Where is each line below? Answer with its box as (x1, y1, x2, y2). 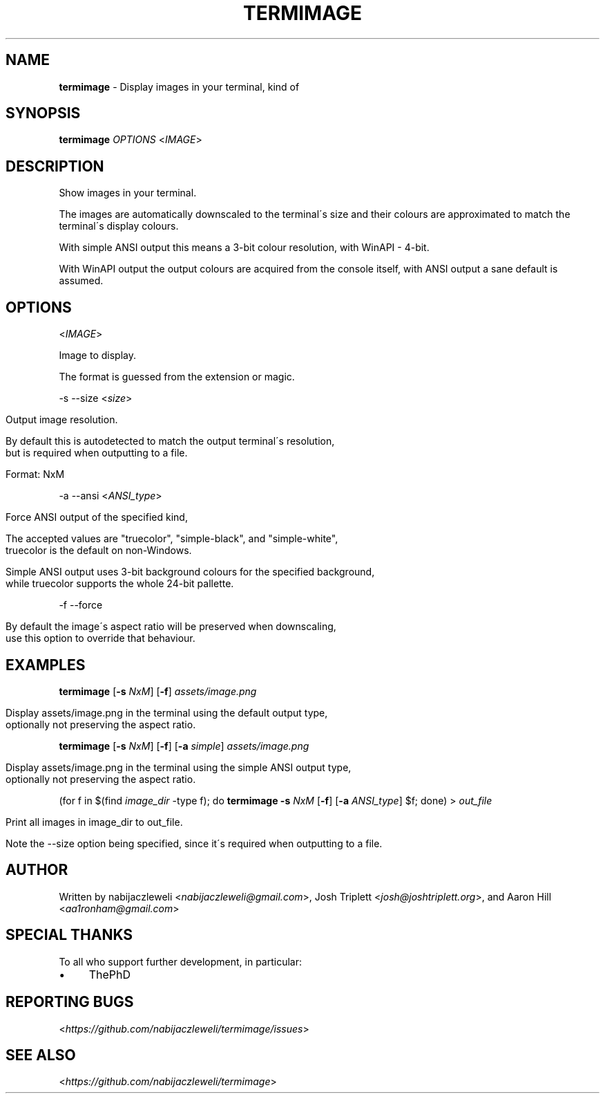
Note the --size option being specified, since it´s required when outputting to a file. (6, 837, 383, 849)
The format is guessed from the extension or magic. (59, 371, 295, 383)
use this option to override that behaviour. (6, 632, 195, 645)
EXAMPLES (6, 656, 86, 674)
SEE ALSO (6, 1046, 76, 1064)
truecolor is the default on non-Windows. (6, 544, 192, 557)
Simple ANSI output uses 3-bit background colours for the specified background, (6, 566, 375, 578)
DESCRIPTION (6, 157, 104, 175)
